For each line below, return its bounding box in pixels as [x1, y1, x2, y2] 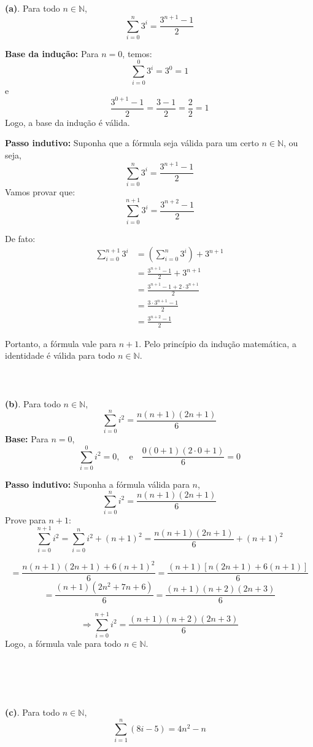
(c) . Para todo [5, 706, 60, 719]
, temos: [122, 47, 152, 60]
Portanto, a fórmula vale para [5, 337, 117, 350]
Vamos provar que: [5, 185, 75, 198]
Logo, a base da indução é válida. [5, 115, 130, 128]
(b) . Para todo [5, 397, 61, 410]
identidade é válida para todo [5, 349, 115, 362]
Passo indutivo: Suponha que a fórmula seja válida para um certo [5, 136, 259, 149]
